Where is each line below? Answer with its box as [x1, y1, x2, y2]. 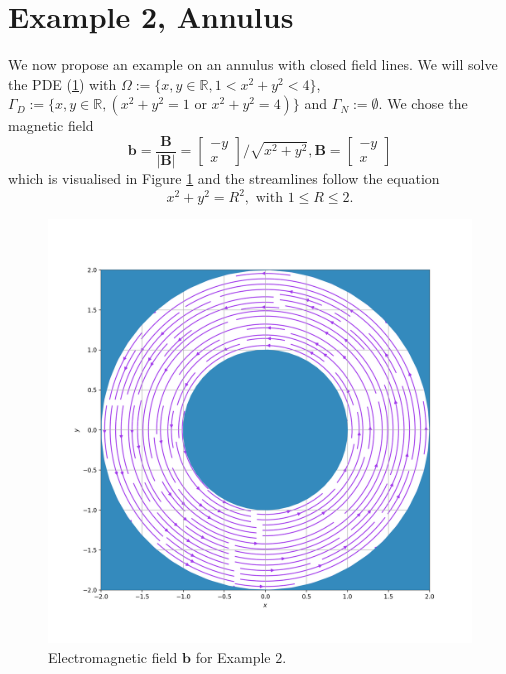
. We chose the [378, 93, 468, 114]
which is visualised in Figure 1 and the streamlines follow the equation [8, 167, 440, 188]
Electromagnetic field [48, 646, 178, 667]
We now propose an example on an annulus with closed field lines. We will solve [8, 54, 498, 75]
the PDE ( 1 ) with [8, 73, 117, 94]
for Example [195, 646, 271, 667]
